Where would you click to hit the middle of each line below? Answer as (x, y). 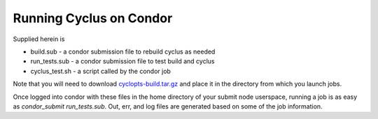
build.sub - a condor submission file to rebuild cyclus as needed (123, 51)
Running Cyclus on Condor (93, 18)
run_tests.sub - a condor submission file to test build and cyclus (122, 61)
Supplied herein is (39, 39)
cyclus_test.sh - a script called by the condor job (101, 71)
